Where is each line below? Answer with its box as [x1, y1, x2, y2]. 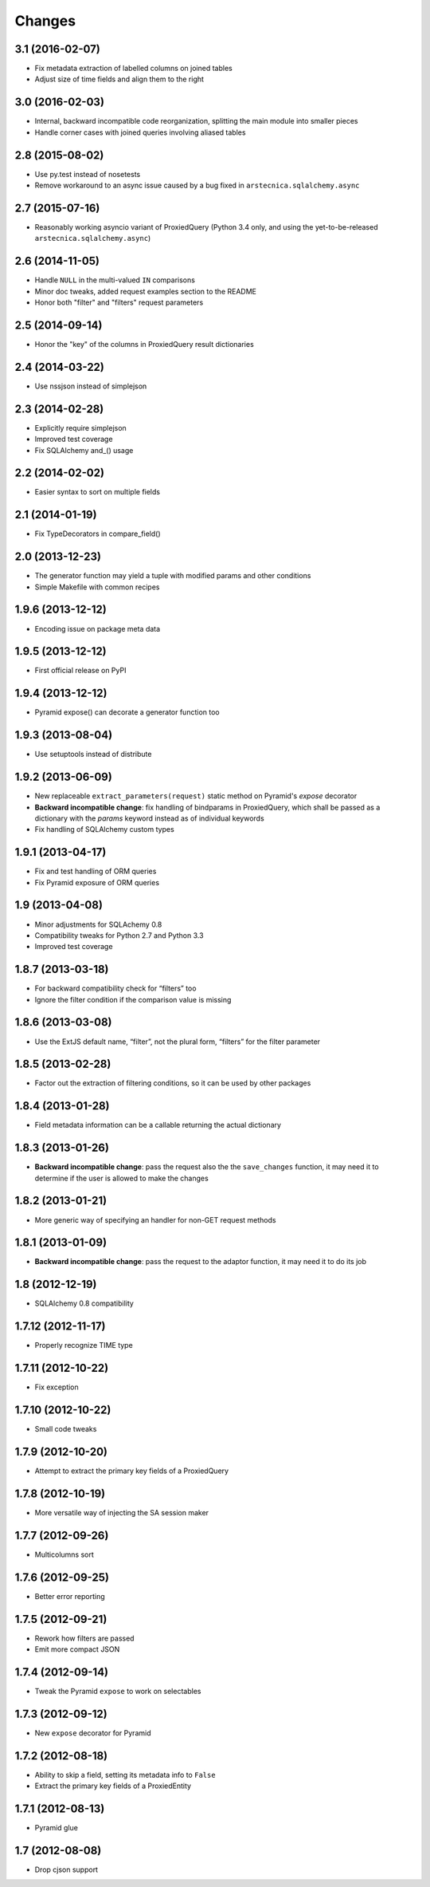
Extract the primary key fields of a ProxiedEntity [34, 1781, 191, 1790]
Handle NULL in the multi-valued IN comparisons [34, 275, 195, 285]
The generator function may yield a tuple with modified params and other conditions [34, 571, 311, 581]
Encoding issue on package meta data [34, 624, 161, 633]
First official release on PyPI [34, 666, 127, 676]
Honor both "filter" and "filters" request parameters [34, 297, 204, 307]
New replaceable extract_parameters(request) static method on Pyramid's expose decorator [34, 791, 358, 801]
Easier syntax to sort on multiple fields [34, 487, 161, 497]
